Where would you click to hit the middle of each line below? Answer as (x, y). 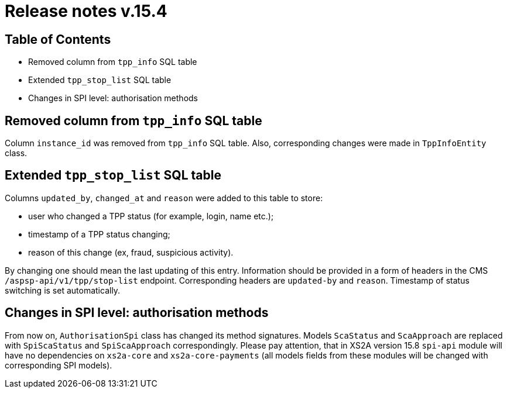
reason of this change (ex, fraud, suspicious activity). (131, 252)
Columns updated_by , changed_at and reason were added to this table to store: (164, 198)
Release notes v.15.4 (86, 11)
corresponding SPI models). (59, 365)
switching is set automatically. (63, 290)
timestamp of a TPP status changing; (99, 234)
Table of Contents (58, 39)
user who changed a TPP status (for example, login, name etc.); (151, 216)
